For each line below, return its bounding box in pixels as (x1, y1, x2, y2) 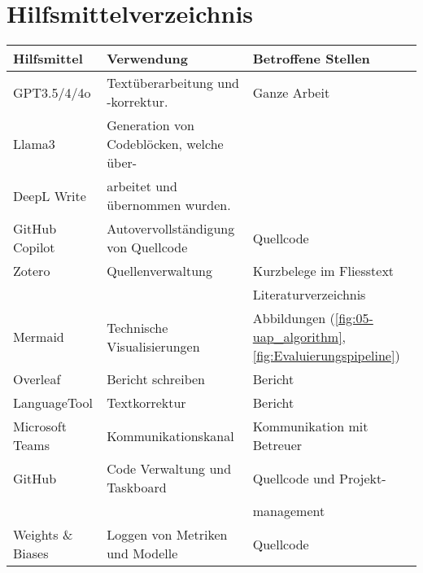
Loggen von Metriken (107, 525, 228, 545)
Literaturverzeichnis (252, 285, 366, 304)
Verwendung (107, 49, 188, 68)
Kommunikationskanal (107, 426, 234, 445)
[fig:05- (334, 308, 373, 328)
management (252, 501, 325, 521)
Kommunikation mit (252, 417, 368, 436)
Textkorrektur (107, 393, 186, 413)
